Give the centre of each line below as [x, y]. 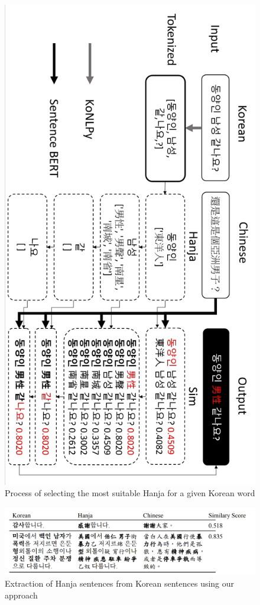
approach [21, 595]
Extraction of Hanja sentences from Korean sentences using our [120, 583]
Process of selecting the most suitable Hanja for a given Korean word [130, 493]
